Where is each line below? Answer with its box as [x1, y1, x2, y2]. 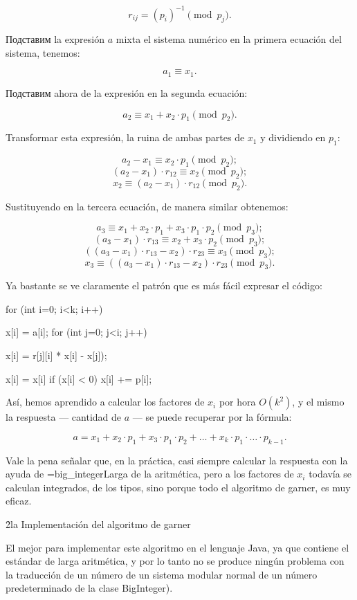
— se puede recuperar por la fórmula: [132, 410, 292, 424]
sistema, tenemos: [6, 45, 80, 60]
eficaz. [6, 493, 32, 508]
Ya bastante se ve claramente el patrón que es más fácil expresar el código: [6, 278, 322, 293]
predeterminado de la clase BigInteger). [6, 581, 173, 595]
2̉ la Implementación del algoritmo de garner [6, 517, 191, 531]
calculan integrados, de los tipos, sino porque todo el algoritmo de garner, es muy [6, 480, 351, 494]
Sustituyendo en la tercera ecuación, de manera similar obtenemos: [6, 199, 289, 213]
